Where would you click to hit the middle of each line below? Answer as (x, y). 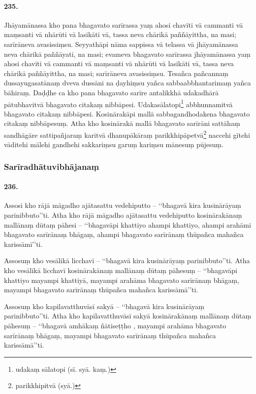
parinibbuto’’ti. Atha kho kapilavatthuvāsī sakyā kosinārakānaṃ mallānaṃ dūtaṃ (128, 316)
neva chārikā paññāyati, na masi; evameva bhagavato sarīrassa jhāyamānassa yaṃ (127, 54)
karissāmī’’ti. (23, 244)
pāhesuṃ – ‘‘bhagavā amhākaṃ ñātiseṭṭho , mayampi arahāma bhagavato (115, 325)
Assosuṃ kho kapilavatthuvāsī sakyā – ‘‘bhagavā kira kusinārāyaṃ (104, 306)
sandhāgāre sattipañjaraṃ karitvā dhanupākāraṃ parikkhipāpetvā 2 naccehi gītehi (127, 134)
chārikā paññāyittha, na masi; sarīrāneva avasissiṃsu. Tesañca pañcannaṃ (116, 73)
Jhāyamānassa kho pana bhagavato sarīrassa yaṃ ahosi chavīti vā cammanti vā (124, 24)
